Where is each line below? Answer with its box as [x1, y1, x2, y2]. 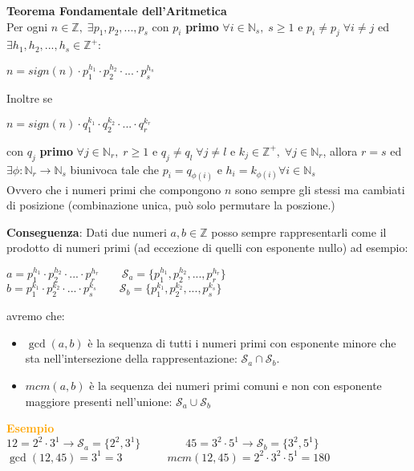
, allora [323, 142, 358, 159]
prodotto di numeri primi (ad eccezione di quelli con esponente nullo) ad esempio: [6, 239, 408, 256]
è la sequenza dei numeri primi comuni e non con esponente [89, 376, 382, 393]
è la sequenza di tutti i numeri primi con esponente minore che [87, 334, 396, 351]
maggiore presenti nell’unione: [25, 392, 172, 409]
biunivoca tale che [70, 160, 160, 177]
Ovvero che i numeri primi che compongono [6, 181, 221, 197]
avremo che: [6, 307, 65, 324]
